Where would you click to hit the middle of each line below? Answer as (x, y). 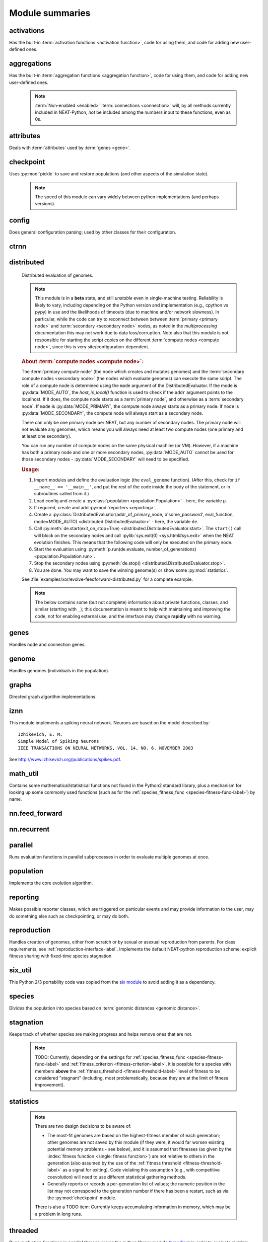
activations (27, 31)
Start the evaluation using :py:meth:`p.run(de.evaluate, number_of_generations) (115, 549)
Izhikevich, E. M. (40, 734)
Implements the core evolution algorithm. (51, 883)
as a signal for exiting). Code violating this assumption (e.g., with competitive (141, 1170)
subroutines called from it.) (62, 494)
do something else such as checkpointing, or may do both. (69, 916)
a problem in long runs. (59, 1214)
